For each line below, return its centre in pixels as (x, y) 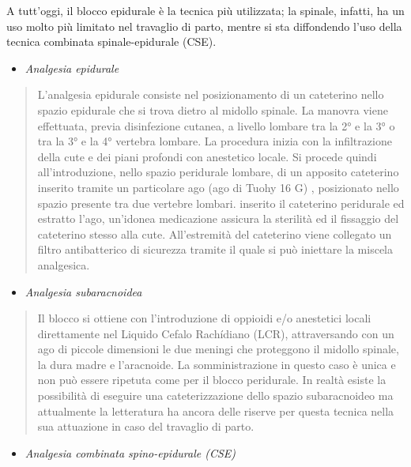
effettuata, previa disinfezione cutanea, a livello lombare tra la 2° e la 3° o (216, 125)
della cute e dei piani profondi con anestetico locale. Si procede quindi (207, 156)
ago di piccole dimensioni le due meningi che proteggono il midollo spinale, (218, 349)
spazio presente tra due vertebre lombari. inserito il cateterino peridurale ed (221, 203)
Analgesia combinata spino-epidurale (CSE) (130, 452)
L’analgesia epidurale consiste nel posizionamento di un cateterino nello (211, 94)
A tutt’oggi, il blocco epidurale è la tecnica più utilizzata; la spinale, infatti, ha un (205, 10)
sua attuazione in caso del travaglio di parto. (146, 426)
